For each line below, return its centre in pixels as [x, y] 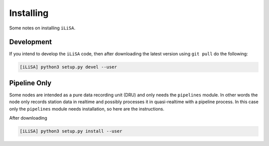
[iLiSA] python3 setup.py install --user [71, 131]
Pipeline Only [30, 83]
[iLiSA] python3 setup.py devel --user [68, 67]
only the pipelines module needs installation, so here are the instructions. [87, 109]
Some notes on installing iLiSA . [42, 28]
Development [31, 42]
